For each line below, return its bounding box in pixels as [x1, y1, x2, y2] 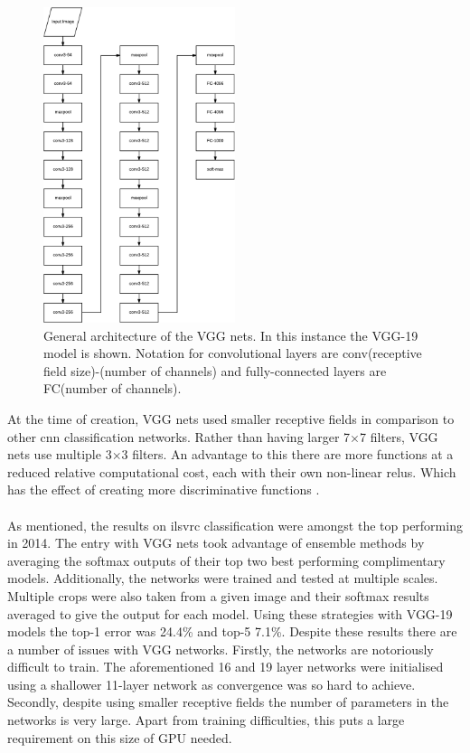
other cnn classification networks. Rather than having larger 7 [7, 427, 351, 446]
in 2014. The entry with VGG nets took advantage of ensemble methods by [7, 533, 425, 552]
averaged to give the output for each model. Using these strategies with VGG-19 [7, 604, 453, 623]
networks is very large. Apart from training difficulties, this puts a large [7, 711, 405, 729]
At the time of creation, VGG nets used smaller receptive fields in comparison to [7, 409, 455, 428]
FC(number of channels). [43, 379, 182, 398]
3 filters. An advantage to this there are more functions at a [121, 445, 454, 464]
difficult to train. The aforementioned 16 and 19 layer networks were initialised [7, 657, 444, 676]
